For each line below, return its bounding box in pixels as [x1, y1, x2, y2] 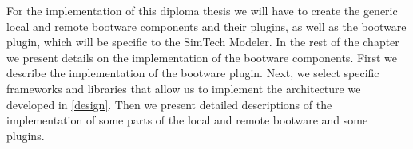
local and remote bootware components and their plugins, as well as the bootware [6, 18, 407, 34]
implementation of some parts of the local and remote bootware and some [6, 112, 368, 128]
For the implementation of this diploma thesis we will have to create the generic [6, 2, 398, 18]
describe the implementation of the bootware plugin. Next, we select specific [6, 65, 379, 81]
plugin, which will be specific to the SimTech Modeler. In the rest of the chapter [6, 33, 399, 50]
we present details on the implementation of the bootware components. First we [6, 49, 398, 65]
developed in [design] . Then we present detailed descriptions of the [6, 96, 332, 112]
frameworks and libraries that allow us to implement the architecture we [6, 80, 361, 96]
